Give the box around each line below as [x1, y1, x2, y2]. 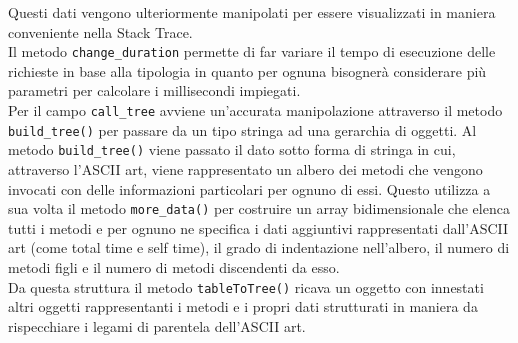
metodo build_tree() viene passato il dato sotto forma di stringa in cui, [8, 139, 456, 160]
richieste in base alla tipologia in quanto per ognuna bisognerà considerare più [8, 60, 487, 81]
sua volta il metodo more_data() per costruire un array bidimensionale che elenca [8, 198, 510, 219]
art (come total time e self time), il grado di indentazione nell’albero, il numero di [8, 237, 510, 258]
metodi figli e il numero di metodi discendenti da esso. [8, 257, 340, 278]
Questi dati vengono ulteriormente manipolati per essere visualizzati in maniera [8, 2, 496, 22]
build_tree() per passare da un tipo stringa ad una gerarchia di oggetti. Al [8, 119, 477, 140]
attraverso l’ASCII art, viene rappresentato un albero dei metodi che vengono [8, 159, 483, 179]
